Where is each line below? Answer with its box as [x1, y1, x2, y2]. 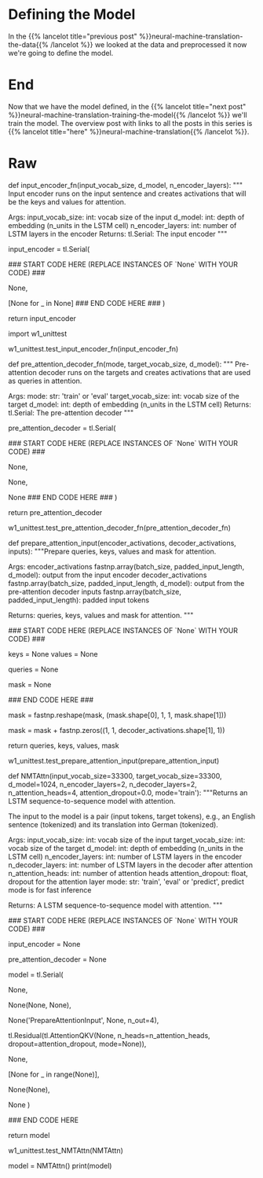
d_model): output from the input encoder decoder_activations [8, 570, 207, 580]
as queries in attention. [8, 376, 82, 385]
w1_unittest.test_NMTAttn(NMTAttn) [8, 1146, 124, 1155]
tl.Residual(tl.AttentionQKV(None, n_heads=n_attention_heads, [8, 1030, 210, 1040]
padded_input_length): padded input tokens [8, 595, 150, 605]
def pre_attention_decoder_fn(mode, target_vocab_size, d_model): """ [8, 359, 234, 369]
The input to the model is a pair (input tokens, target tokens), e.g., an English [8, 812, 256, 821]
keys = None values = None [8, 649, 98, 658]
